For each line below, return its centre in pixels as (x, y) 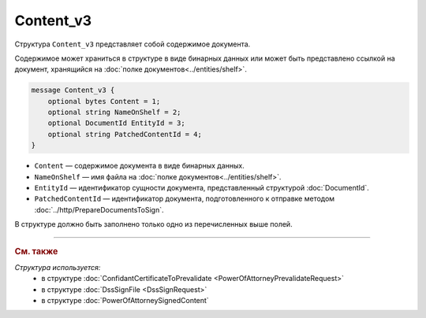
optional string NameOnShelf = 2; (114, 113)
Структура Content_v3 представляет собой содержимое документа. (133, 44)
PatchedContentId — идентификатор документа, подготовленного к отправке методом (185, 199)
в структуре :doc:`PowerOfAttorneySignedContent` (125, 301)
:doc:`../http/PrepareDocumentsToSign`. (99, 209)
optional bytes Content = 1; (104, 101)
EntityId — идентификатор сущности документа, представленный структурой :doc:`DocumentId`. (202, 188)
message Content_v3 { (73, 90)
